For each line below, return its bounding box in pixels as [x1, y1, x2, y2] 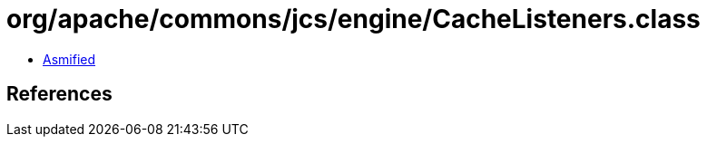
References [6, 82, 113, 106]
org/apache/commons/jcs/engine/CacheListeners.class [6, 4, 701, 34]
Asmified [43, 51, 96, 67]
